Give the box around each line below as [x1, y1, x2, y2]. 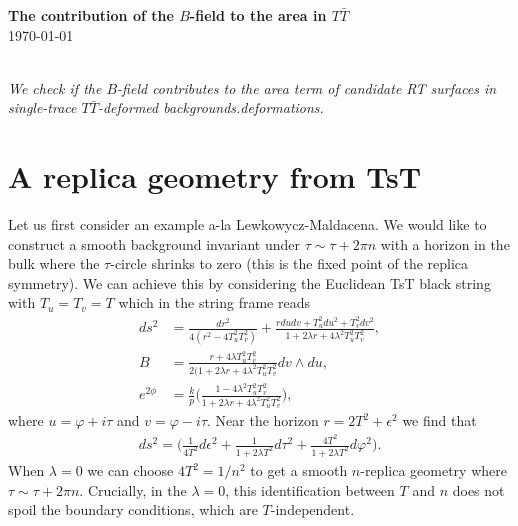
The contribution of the [8, 5, 174, 25]
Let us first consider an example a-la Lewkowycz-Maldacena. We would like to [8, 214, 487, 235]
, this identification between [225, 479, 395, 500]
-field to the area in [189, 5, 327, 25]
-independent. [270, 499, 355, 520]
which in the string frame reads [118, 292, 310, 313]
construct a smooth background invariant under [8, 233, 301, 254]
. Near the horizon [207, 410, 319, 431]
